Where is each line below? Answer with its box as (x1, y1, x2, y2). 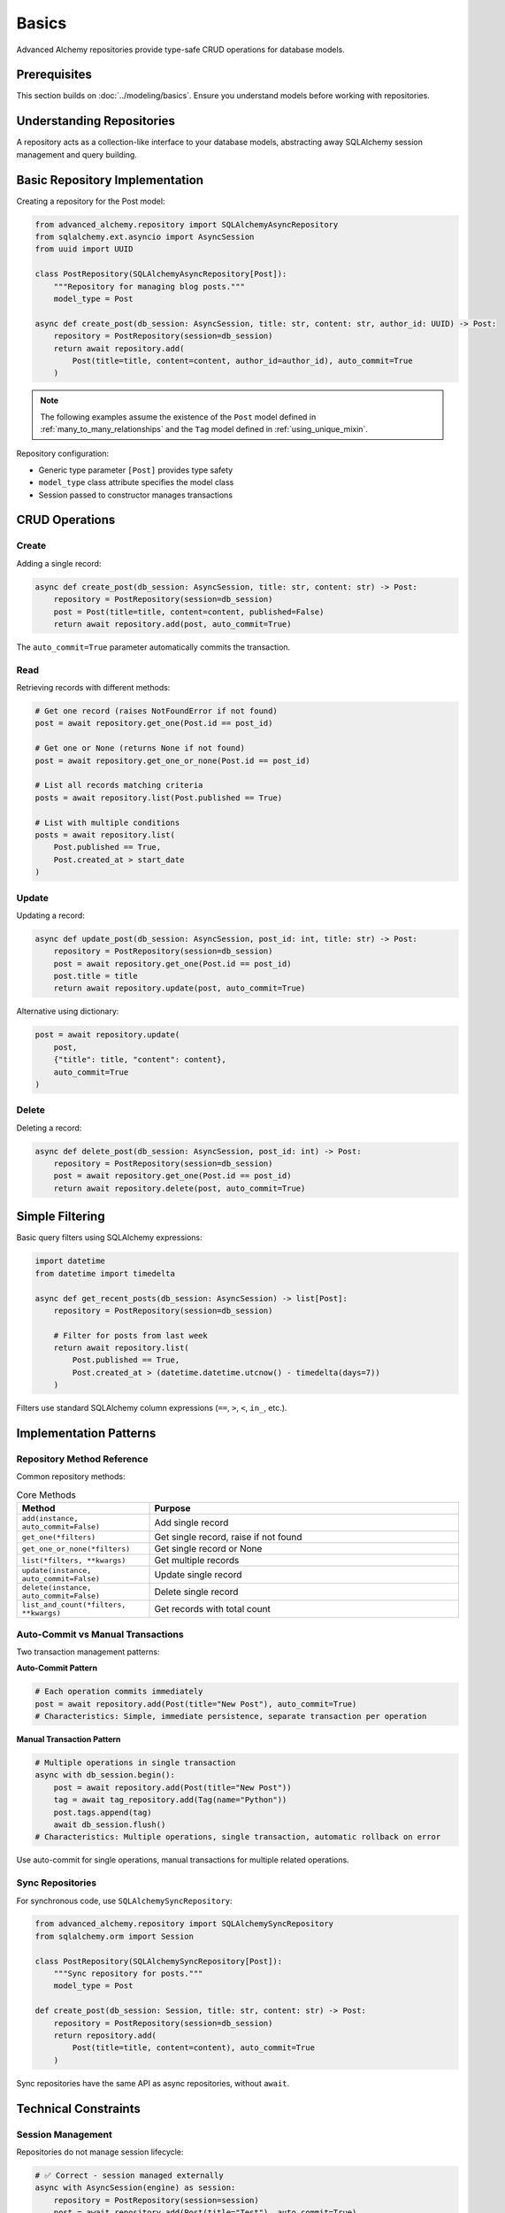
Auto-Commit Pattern (16, 1662, 97, 1673)
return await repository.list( (53, 1343, 189, 1353)
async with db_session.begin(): (34, 1770, 176, 1780)
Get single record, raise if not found (154, 1531, 302, 1544)
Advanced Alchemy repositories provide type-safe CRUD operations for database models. (16, 44, 345, 55)
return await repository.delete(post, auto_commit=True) (53, 1183, 306, 1193)
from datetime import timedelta (34, 1268, 176, 1278)
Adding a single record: (16, 558, 102, 568)
